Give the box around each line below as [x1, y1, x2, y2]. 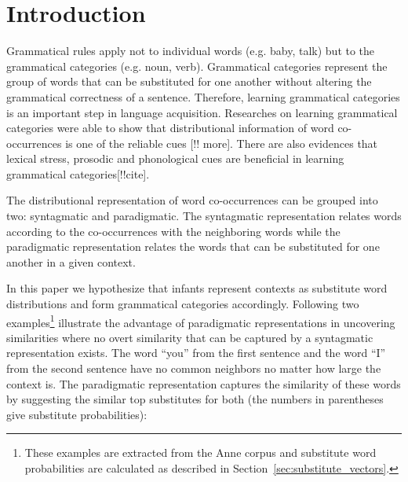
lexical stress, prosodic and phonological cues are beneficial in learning [6, 150, 344, 167]
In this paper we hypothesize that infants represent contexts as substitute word [6, 280, 388, 296]
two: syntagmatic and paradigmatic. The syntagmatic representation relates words [6, 208, 402, 224]
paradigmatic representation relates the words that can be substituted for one [6, 238, 380, 255]
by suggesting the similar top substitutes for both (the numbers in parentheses [6, 391, 384, 407]
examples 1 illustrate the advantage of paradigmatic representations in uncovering [6, 311, 395, 330]
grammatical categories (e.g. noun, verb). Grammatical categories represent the [6, 57, 388, 74]
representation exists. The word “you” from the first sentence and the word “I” [6, 344, 386, 361]
